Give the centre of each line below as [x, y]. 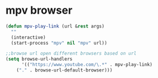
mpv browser [39, 10]
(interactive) [28, 37]
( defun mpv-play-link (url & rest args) [55, 26]
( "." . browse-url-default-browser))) [64, 70]
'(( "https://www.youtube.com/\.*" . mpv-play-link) [87, 65]
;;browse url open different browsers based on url [71, 54]
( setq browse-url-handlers [39, 59]
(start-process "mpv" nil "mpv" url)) [59, 43]
